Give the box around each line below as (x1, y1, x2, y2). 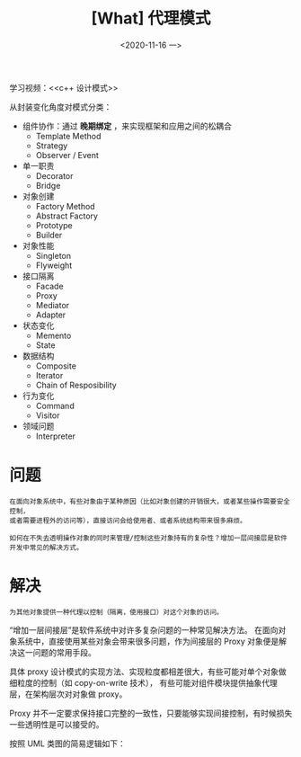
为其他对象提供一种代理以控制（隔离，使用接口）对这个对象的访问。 (9, 608, 224, 617)
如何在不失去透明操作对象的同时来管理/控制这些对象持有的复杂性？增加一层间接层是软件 (9, 533, 288, 542)
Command (35, 400, 75, 411)
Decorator (35, 170, 74, 181)
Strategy (35, 140, 68, 151)
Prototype (35, 219, 74, 230)
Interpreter (35, 431, 76, 441)
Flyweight (35, 260, 73, 271)
